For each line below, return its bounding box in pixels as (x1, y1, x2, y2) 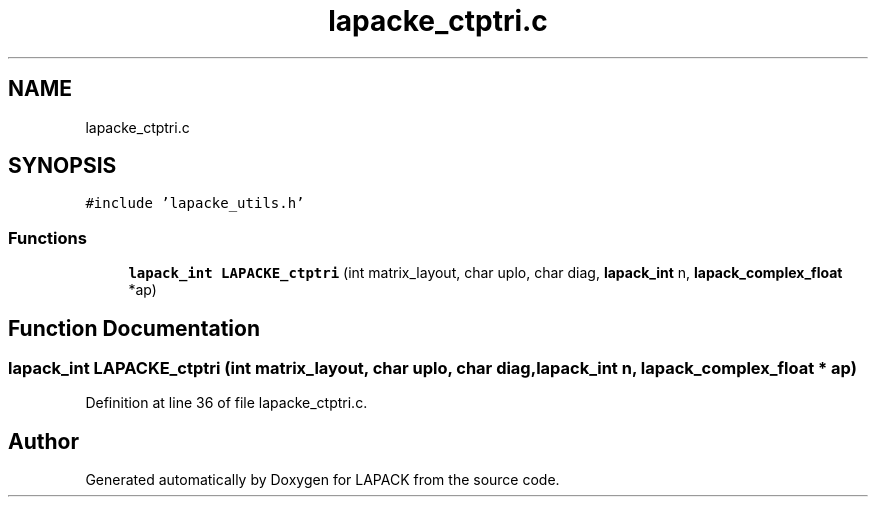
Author (8, 428, 79, 454)
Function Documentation (8, 315, 260, 341)
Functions (8, 227, 87, 248)
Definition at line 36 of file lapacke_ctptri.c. (85, 394, 368, 412)
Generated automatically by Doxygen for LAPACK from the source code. (85, 471, 560, 489)
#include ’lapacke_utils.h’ (85, 195, 305, 212)
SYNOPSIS (8, 153, 117, 179)
